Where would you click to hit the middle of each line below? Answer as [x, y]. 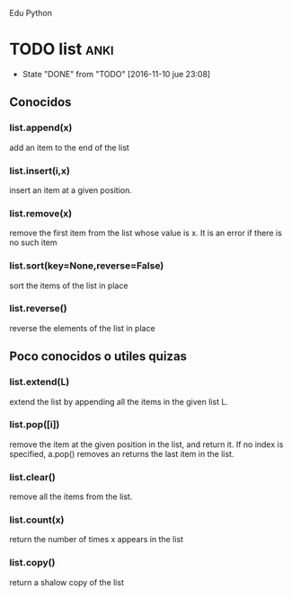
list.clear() [32, 477]
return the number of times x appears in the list [97, 540]
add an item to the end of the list [70, 147]
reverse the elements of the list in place [82, 328]
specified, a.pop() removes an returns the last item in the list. [122, 453]
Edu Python [31, 13]
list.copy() [32, 563]
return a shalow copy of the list [66, 582]
